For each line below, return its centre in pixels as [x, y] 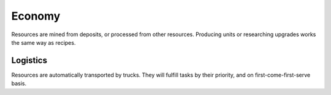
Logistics [29, 60]
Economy [36, 16]
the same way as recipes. [44, 42]
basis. [19, 83]
